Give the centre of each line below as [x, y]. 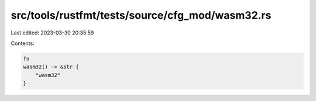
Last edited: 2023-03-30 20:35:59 [52, 33]
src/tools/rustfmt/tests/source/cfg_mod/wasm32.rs [141, 15]
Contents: [23, 43]
